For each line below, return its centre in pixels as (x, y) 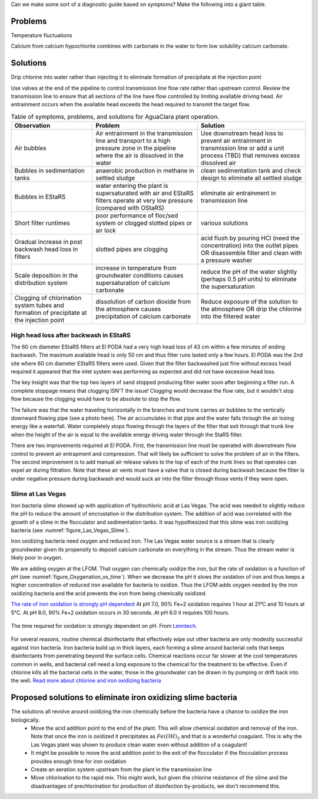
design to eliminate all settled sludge (251, 178)
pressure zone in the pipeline (136, 148)
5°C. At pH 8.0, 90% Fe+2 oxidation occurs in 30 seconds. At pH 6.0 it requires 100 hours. (120, 612)
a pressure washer (226, 260)
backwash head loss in (46, 249)
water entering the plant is (132, 186)
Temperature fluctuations (42, 35)
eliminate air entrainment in (238, 193)
